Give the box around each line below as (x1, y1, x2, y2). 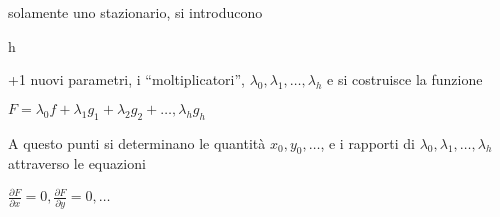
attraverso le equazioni (8, 153, 146, 174)
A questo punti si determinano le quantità (8, 132, 266, 153)
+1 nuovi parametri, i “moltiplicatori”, (8, 69, 245, 90)
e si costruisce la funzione (327, 69, 483, 90)
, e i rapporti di (320, 132, 415, 153)
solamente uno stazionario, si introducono (8, 2, 263, 22)
